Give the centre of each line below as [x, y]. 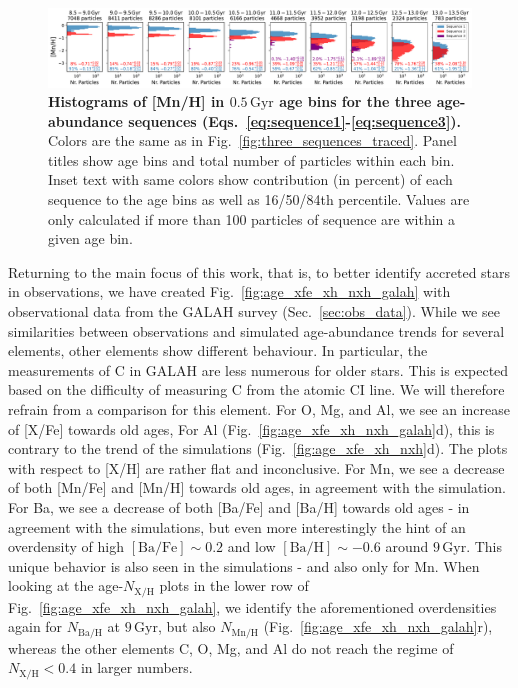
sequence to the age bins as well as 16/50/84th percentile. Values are [259, 199]
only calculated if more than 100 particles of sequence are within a [252, 218]
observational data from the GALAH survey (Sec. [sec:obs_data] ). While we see [254, 311]
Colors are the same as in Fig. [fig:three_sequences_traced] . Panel [252, 140]
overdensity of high [66, 546]
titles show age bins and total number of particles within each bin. [251, 159]
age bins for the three [355, 101]
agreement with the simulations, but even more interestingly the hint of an [237, 526]
